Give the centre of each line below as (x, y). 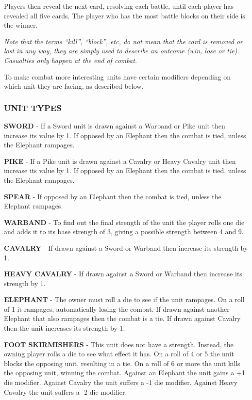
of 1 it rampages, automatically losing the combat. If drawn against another (117, 309)
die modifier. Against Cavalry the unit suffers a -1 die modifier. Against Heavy (121, 382)
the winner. (21, 25)
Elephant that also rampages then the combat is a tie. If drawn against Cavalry (122, 318)
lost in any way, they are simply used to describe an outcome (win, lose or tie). (122, 51)
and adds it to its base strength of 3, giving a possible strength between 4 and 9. (124, 232)
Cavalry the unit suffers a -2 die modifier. (66, 392)
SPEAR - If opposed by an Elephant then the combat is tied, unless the (113, 196)
